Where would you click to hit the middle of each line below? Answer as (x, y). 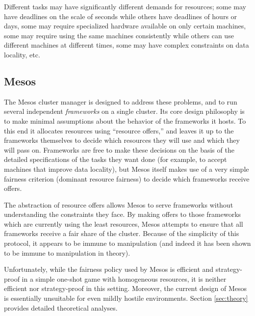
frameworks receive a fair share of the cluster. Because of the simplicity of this (122, 233)
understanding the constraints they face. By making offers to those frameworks (123, 214)
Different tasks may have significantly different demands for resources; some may (125, 6)
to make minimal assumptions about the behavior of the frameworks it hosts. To (125, 120)
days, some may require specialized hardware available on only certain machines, (125, 26)
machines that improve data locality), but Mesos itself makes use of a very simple (127, 169)
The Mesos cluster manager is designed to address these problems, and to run (121, 101)
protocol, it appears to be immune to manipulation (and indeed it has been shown (127, 243)
